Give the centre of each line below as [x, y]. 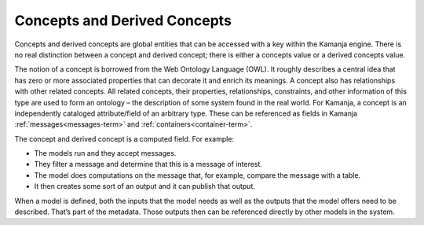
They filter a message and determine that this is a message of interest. [148, 164]
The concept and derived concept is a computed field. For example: [124, 138]
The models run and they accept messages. [105, 153]
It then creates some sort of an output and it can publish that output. [144, 186]
